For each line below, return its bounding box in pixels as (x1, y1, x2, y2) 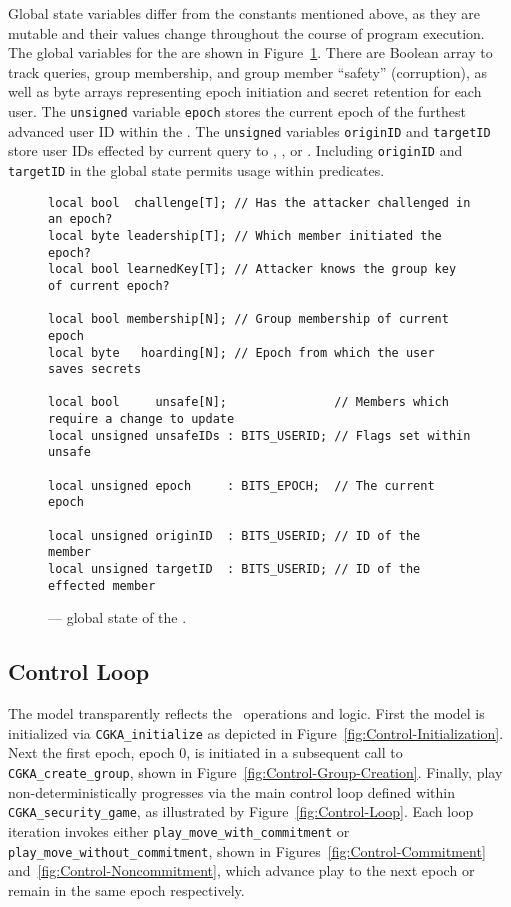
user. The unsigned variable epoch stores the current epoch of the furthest (8, 100, 467, 121)
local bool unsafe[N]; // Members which (48, 395, 449, 410)
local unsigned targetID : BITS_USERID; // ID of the (48, 562, 421, 577)
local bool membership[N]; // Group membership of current (48, 312, 449, 327)
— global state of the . (48, 607, 187, 628)
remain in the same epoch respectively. (8, 879, 245, 900)
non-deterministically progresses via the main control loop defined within (8, 781, 455, 802)
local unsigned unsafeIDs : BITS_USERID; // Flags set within (48, 428, 471, 443)
